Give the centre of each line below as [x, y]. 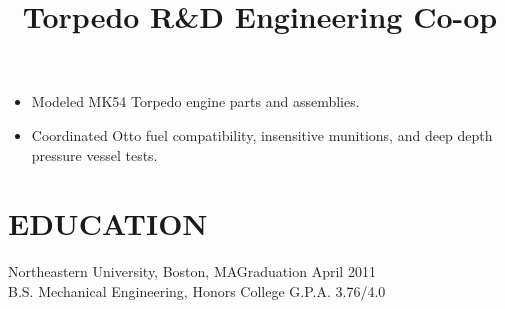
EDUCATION [108, 223]
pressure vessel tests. [94, 154]
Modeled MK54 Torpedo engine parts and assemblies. [195, 101]
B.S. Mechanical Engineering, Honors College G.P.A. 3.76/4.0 [197, 290]
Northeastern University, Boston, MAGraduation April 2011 [192, 271]
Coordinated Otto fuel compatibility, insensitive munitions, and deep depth [262, 134]
